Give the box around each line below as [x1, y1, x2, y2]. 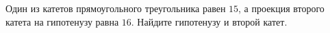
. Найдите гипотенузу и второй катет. [131, 14, 288, 28]
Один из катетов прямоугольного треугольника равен [5, 1, 226, 15]
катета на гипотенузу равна [5, 14, 119, 28]
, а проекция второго [238, 1, 325, 15]
